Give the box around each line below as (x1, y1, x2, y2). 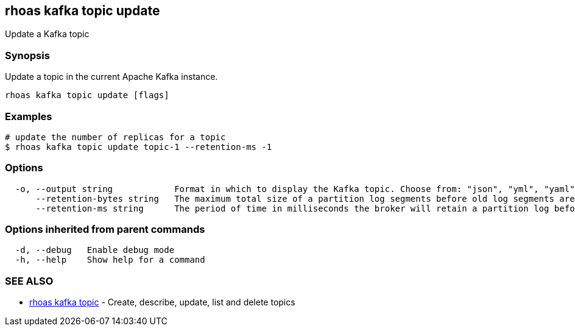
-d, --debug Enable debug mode (15, 245, 175, 255)
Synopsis (5, 49, 50, 62)
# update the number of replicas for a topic (5, 132, 226, 142)
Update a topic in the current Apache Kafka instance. (5, 71, 218, 82)
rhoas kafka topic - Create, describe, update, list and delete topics (29, 297, 295, 308)
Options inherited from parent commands (5, 223, 205, 236)
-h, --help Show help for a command (15, 255, 205, 265)
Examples (5, 110, 52, 123)
